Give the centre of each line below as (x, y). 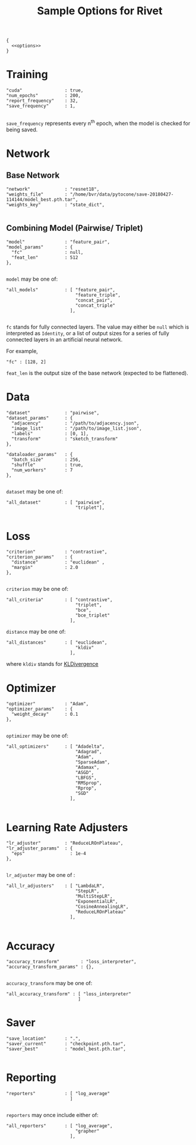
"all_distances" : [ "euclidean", (57, 643)
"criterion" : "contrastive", (57, 552)
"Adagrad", (88, 752)
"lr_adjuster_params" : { (39, 848)
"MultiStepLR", (94, 897)
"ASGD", (85, 773)
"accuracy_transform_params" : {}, (50, 967)
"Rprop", (86, 788)
